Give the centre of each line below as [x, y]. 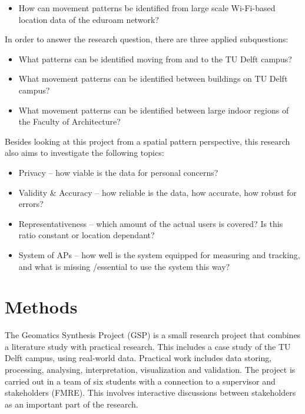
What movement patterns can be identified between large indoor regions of [154, 110]
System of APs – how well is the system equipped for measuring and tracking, [159, 254]
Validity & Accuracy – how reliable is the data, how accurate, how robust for [158, 192]
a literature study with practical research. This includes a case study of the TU [148, 346]
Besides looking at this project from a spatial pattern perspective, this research [147, 141]
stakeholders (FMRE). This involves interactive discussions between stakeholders [150, 393]
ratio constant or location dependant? [87, 235]
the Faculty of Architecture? [69, 121]
